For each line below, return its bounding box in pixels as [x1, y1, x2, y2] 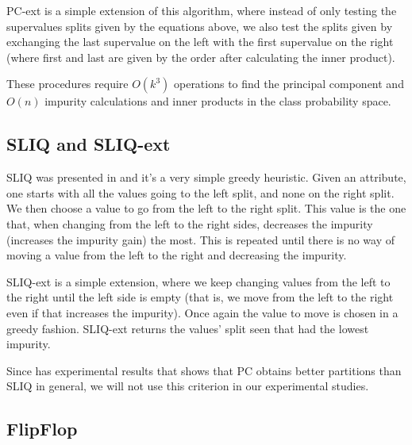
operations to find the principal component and [173, 75, 404, 92]
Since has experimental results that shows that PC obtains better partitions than [6, 362, 402, 378]
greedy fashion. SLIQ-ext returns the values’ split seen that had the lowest [6, 320, 369, 336]
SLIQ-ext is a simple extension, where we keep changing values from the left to [6, 273, 391, 290]
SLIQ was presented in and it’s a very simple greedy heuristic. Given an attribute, [6, 169, 406, 186]
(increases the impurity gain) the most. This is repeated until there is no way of [6, 231, 395, 247]
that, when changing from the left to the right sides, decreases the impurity [6, 215, 373, 232]
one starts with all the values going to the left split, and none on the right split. [6, 184, 395, 201]
